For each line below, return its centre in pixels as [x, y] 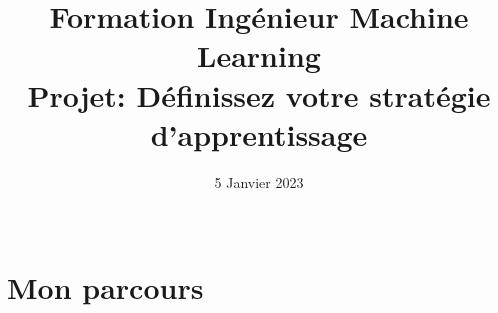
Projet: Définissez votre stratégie [259, 94]
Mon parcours [105, 286]
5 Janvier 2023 [259, 181]
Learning [259, 55]
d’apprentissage [259, 133]
